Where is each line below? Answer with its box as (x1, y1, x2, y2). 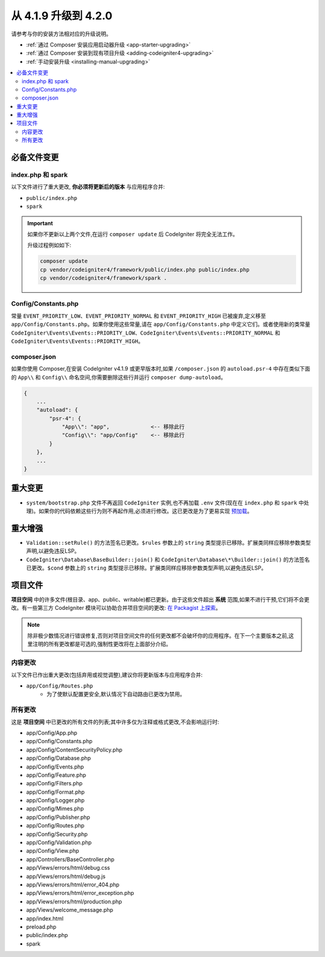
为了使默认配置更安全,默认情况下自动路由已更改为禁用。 (46, 691, 186, 698)
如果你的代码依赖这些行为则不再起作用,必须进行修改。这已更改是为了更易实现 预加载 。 (39, 507, 253, 515)
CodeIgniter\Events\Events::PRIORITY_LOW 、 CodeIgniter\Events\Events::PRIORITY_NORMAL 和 (11, 329, 280, 336)
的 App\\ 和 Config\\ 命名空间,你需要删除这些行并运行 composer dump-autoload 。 (11, 374, 226, 381)
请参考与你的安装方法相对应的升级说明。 (11, 30, 111, 37)
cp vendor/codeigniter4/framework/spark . (40, 275, 167, 281)
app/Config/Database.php (26, 755, 91, 762)
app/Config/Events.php (26, 763, 84, 770)
